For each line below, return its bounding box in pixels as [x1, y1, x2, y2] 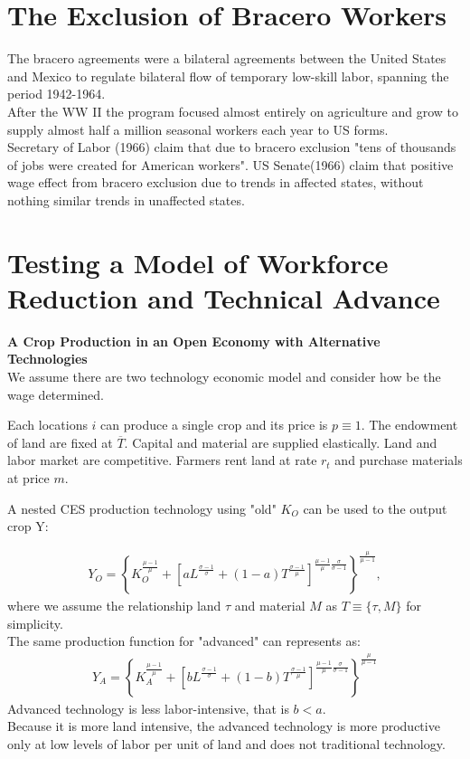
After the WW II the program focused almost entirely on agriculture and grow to [7, 101, 458, 120]
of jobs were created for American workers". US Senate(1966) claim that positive [7, 155, 454, 174]
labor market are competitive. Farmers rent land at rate [7, 451, 317, 470]
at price [7, 468, 50, 487]
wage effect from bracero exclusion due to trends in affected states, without [7, 173, 424, 192]
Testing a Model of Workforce [7, 243, 389, 280]
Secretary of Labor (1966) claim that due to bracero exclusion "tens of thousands [7, 138, 456, 157]
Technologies [7, 349, 88, 368]
